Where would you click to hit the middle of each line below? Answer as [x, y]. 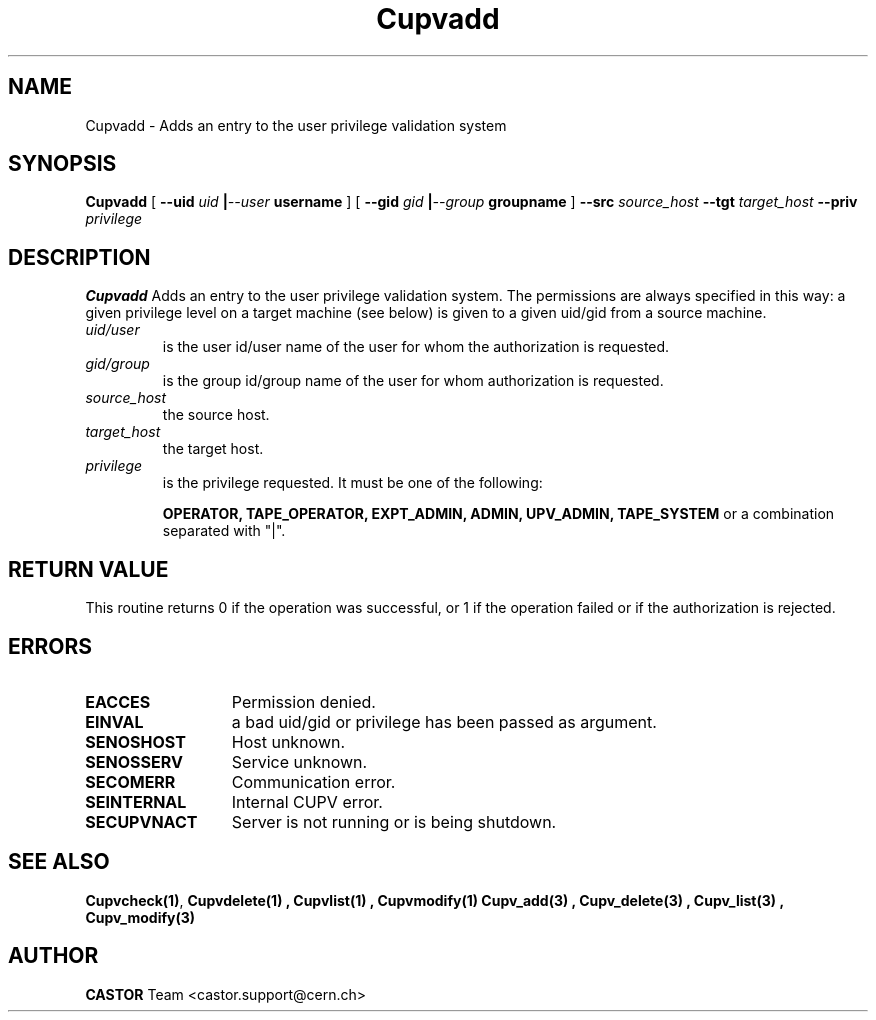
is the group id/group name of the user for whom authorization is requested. [413, 381]
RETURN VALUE [88, 569]
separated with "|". [224, 531]
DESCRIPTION [79, 257]
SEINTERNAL [136, 801]
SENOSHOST [135, 741]
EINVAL [114, 721]
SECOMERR [130, 781]
